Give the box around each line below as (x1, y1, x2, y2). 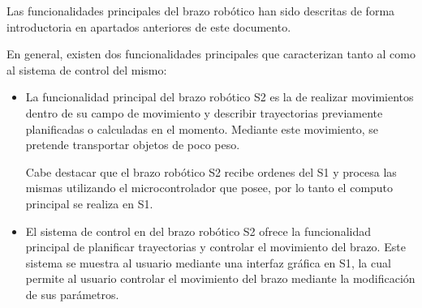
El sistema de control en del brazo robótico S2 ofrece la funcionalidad (25, 222, 372, 239)
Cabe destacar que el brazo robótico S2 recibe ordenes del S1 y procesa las (25, 163, 397, 180)
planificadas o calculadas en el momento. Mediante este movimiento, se (25, 120, 379, 137)
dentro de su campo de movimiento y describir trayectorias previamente (25, 104, 383, 121)
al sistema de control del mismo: (6, 61, 167, 78)
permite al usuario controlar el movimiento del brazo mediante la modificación (25, 270, 416, 287)
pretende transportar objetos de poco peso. (25, 136, 240, 153)
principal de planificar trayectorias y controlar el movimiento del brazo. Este (25, 238, 406, 255)
